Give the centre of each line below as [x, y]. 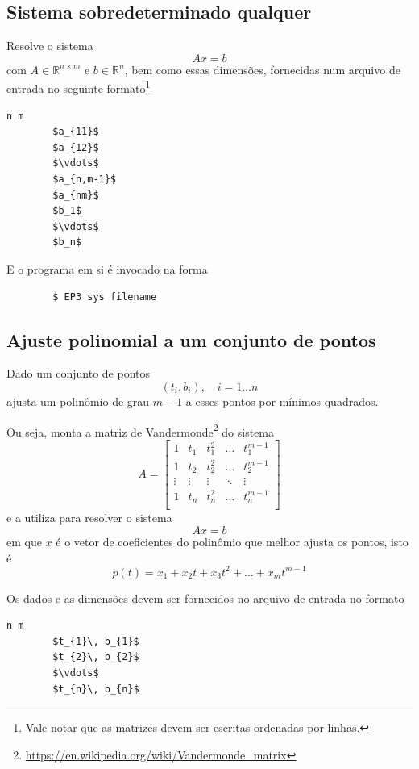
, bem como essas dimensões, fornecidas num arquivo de [262, 69]
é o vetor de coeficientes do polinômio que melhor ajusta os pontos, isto [232, 541]
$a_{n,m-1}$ [85, 180]
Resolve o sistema [50, 46]
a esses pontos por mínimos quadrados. [282, 401]
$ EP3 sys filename [105, 297]
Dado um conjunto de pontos [79, 373]
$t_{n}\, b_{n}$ [96, 689]
